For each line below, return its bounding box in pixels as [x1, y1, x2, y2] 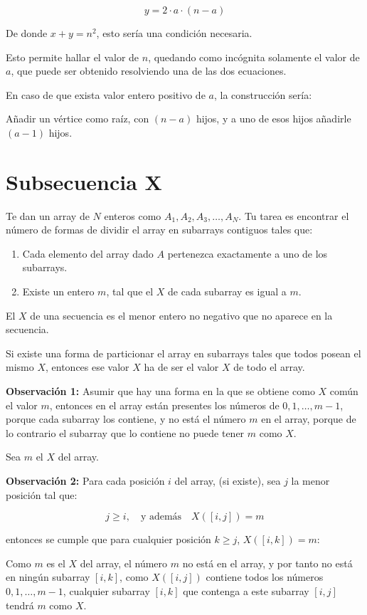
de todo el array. [233, 359, 305, 374]
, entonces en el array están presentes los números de [49, 397, 280, 412]
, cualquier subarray [63, 583, 150, 598]
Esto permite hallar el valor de [6, 49, 139, 64]
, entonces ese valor [46, 359, 129, 374]
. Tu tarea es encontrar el [238, 208, 349, 223]
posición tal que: [6, 487, 78, 502]
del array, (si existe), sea [174, 473, 281, 488]
